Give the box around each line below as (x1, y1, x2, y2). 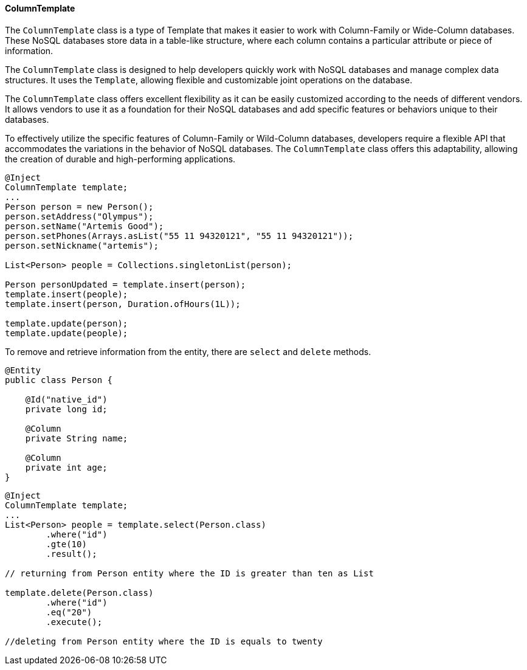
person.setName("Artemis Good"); (5, 221, 164, 231)
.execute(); (46, 616, 103, 627)
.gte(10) (46, 539, 87, 549)
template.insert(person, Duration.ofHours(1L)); (5, 299, 241, 309)
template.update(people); (5, 328, 128, 338)
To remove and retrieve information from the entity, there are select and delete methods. (5, 346, 371, 357)
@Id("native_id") (25, 394, 108, 404)
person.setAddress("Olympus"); (5, 211, 154, 221)
